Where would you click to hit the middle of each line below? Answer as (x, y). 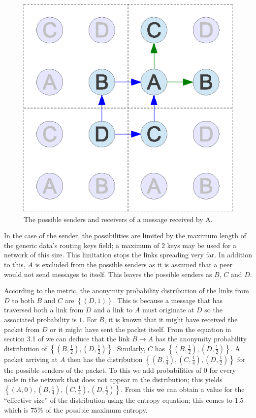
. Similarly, (129, 348)
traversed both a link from (44, 310)
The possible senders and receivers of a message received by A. (118, 219)
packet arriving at (31, 359)
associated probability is (40, 319)
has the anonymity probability (201, 339)
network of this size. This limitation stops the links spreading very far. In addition (128, 255)
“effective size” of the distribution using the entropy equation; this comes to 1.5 (124, 400)
